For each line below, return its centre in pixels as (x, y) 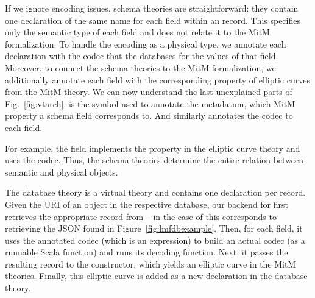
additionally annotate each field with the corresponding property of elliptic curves (157, 80)
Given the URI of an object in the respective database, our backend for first (147, 204)
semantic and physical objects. (62, 172)
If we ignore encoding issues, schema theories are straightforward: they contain (152, 8)
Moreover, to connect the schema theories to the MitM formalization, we (140, 67)
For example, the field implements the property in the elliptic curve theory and (153, 148)
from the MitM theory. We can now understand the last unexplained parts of (149, 92)
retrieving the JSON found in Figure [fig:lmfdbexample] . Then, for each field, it (154, 228)
